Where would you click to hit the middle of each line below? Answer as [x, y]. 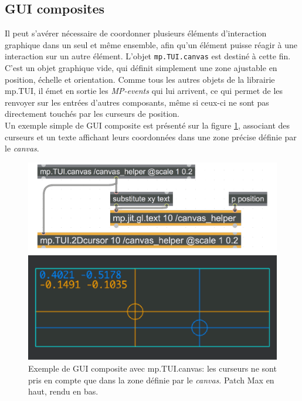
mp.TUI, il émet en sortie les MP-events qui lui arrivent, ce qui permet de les [144, 91]
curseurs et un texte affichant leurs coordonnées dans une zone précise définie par [151, 137]
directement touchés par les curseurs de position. [92, 114]
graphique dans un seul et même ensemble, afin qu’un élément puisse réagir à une [151, 44]
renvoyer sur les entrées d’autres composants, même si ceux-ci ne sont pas [137, 102]
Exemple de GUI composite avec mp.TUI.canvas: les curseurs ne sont [152, 368]
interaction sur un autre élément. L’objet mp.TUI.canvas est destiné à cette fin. [148, 56]
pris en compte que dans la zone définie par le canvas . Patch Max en [151, 380]
